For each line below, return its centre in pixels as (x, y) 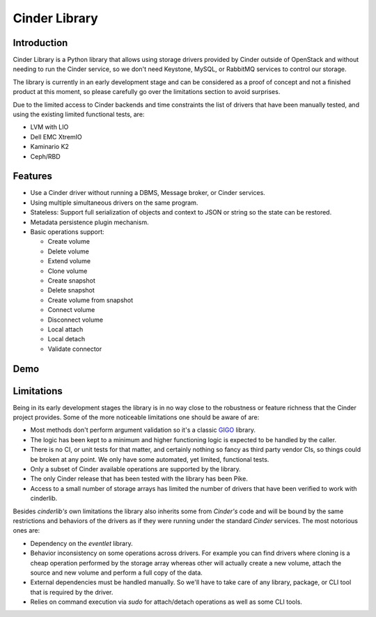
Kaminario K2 (50, 147)
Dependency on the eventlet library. (81, 543)
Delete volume (69, 251)
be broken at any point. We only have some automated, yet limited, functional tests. (150, 459)
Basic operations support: (67, 232)
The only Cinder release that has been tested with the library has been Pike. (139, 479)
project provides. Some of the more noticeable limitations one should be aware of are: (136, 417)
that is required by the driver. (72, 592)
